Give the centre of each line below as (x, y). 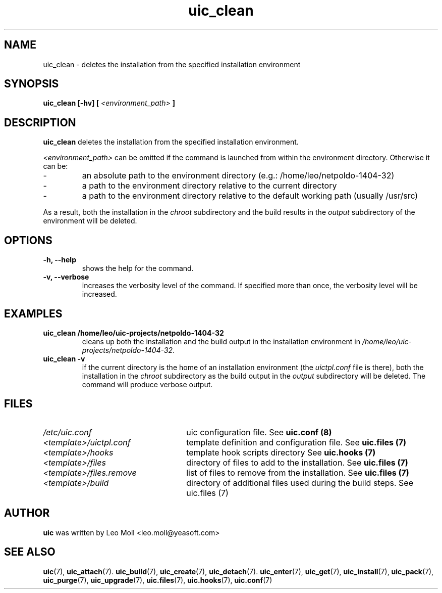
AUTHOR (27, 513)
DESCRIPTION (40, 122)
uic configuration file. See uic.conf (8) (259, 432)
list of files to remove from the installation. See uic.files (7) (298, 472)
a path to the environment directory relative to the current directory (209, 186)
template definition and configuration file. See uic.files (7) (296, 442)
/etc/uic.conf (67, 432)
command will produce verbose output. (147, 384)
